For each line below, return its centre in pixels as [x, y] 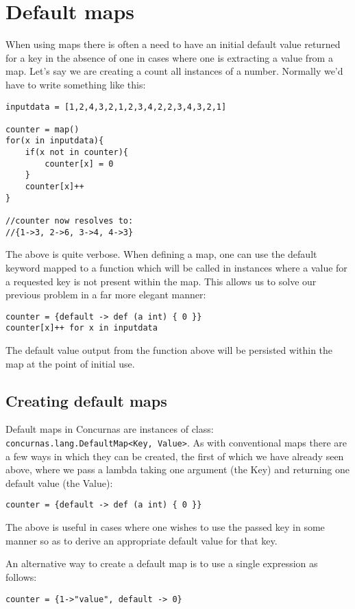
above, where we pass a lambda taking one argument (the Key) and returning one [177, 469]
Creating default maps [86, 400]
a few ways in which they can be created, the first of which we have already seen [175, 456]
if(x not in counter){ [76, 153]
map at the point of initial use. [70, 363]
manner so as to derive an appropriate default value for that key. [142, 540]
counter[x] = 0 [79, 164]
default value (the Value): [59, 482]
